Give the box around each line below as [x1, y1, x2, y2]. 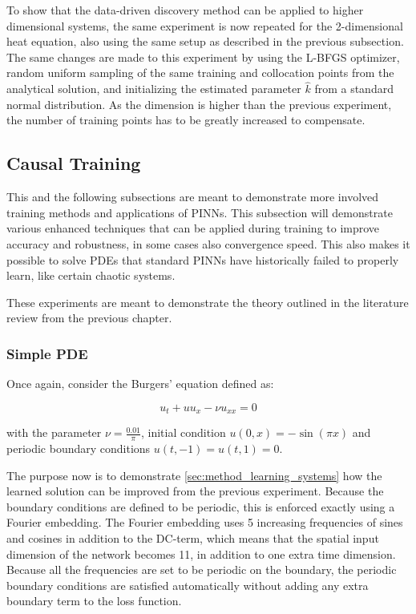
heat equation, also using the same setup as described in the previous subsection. [6, 33, 404, 50]
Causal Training [6, 151, 141, 176]
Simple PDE [6, 343, 88, 363]
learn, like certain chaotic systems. [6, 267, 176, 284]
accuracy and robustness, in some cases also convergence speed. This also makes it [6, 235, 410, 252]
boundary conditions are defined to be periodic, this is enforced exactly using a [6, 498, 395, 515]
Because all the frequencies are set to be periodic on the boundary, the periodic [6, 561, 397, 578]
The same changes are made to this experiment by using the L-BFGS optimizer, [6, 48, 400, 65]
